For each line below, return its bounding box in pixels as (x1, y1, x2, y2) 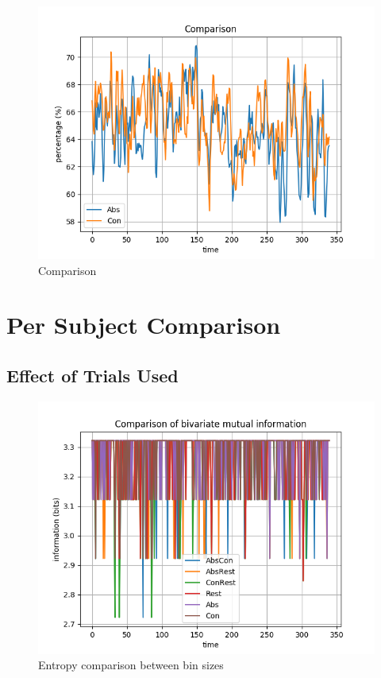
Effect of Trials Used (6, 362, 179, 387)
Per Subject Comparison (6, 308, 281, 341)
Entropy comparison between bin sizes (38, 657, 224, 673)
